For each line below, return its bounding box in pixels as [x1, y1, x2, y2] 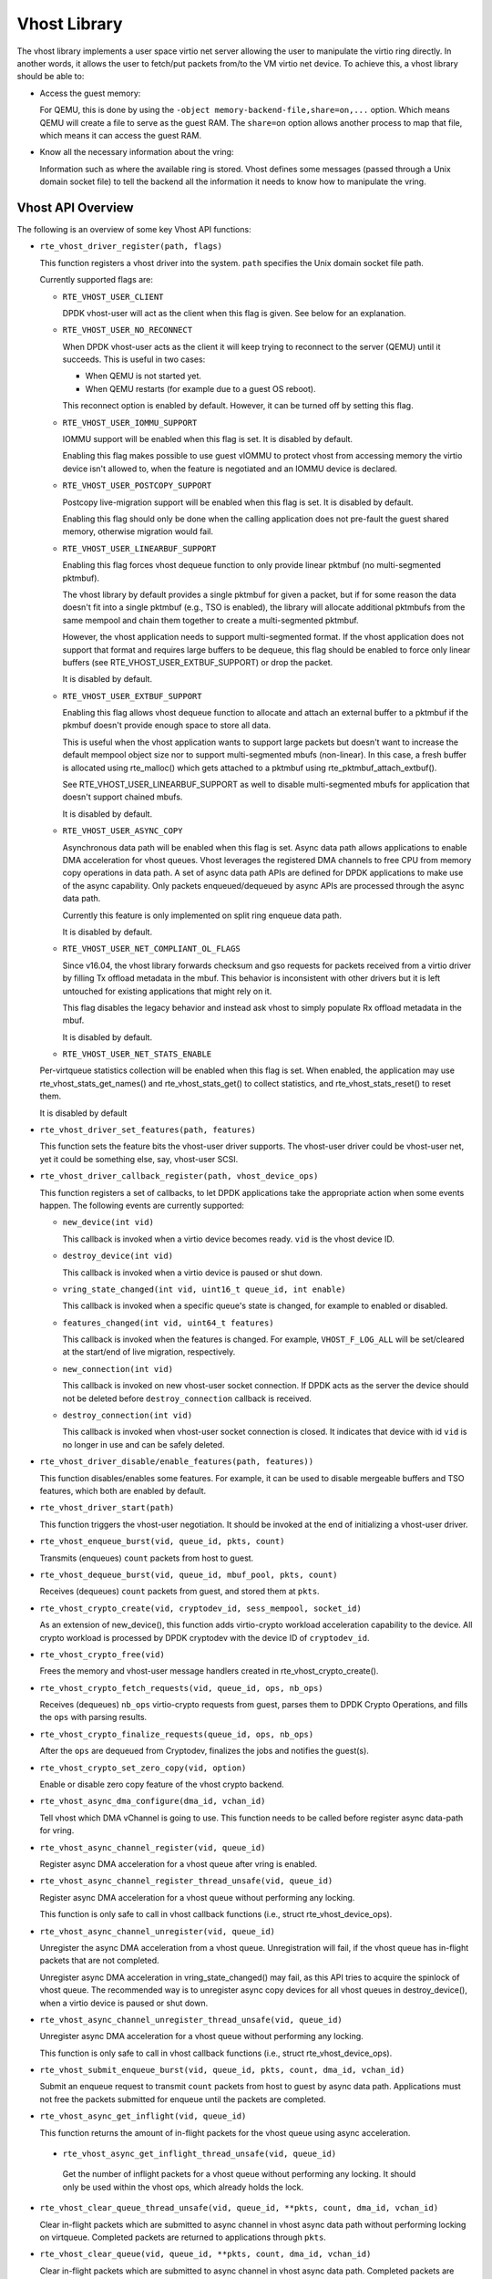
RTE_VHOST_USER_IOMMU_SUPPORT [62, 418, 198, 428]
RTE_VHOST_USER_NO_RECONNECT [62, 325, 193, 335]
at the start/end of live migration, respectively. [62, 1346, 236, 1357]
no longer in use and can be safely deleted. [62, 1439, 225, 1449]
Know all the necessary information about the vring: [39, 147, 234, 158]
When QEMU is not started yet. [85, 370, 202, 382]
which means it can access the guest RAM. [39, 129, 202, 140]
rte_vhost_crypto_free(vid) [39, 1649, 166, 1659]
